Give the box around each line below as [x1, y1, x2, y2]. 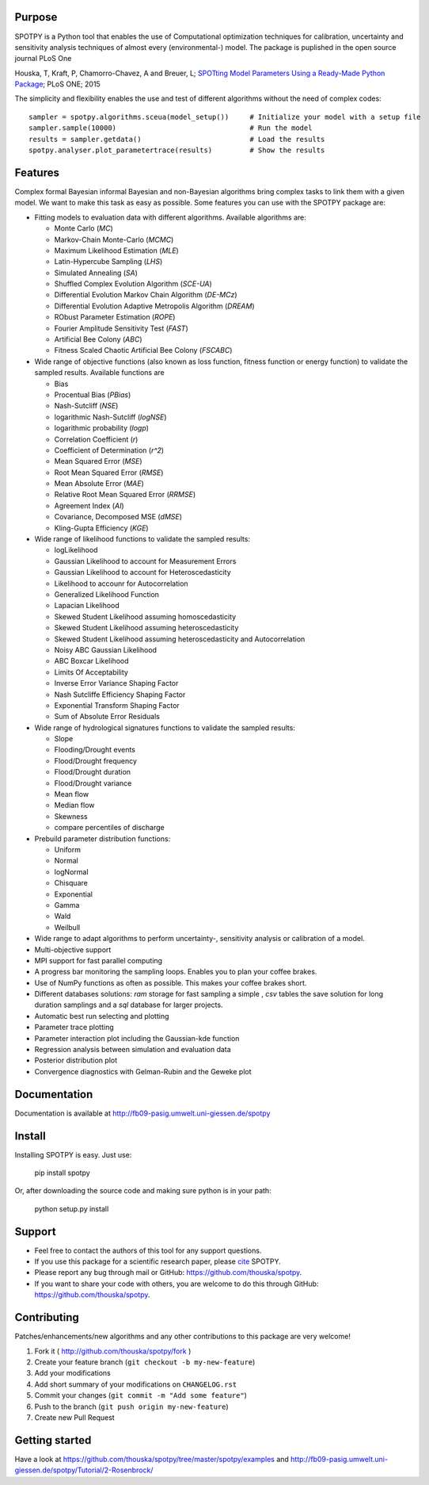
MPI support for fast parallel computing [34, 955, 162, 965]
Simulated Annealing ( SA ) [54, 268, 139, 277]
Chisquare [54, 878, 89, 888]
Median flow [54, 801, 95, 810]
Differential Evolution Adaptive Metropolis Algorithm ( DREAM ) [54, 301, 255, 311]
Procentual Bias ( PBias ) [54, 389, 131, 400]
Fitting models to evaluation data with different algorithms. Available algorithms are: [34, 212, 306, 222]
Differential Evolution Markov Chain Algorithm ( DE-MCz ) [54, 290, 237, 300]
